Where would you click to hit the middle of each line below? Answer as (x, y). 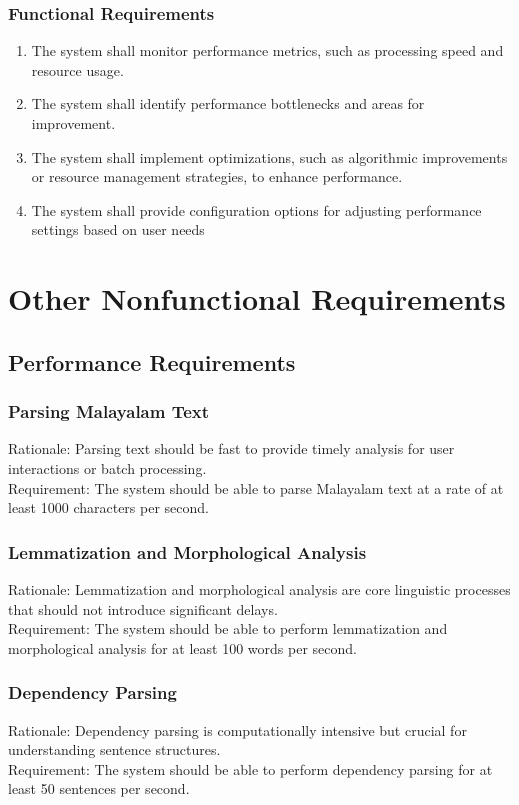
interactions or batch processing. (107, 467)
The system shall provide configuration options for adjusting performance (256, 209)
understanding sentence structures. (114, 749)
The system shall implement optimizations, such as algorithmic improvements (269, 156)
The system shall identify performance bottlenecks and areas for (228, 103)
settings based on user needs (118, 229)
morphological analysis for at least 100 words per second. (182, 647)
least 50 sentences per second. (99, 788)
